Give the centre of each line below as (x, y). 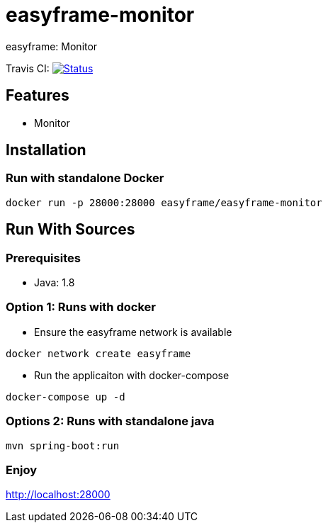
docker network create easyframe (98, 353)
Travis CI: (28, 68)
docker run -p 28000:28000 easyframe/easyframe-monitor (164, 202)
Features (38, 96)
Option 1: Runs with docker (81, 307)
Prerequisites (43, 258)
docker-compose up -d (66, 397)
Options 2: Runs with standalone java (110, 421)
